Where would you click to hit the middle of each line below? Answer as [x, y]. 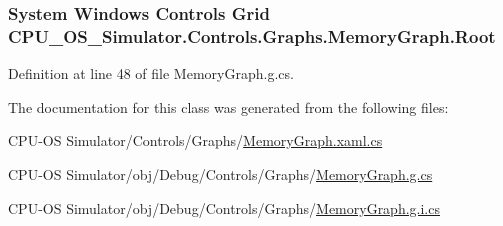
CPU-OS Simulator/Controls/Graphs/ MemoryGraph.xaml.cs [195, 140]
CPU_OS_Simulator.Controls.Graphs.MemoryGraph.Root [252, 35]
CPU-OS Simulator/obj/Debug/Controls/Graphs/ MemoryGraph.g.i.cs [224, 207]
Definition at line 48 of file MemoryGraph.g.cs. [151, 73]
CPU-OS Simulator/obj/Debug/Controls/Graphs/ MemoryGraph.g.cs [220, 173]
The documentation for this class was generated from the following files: [228, 106]
